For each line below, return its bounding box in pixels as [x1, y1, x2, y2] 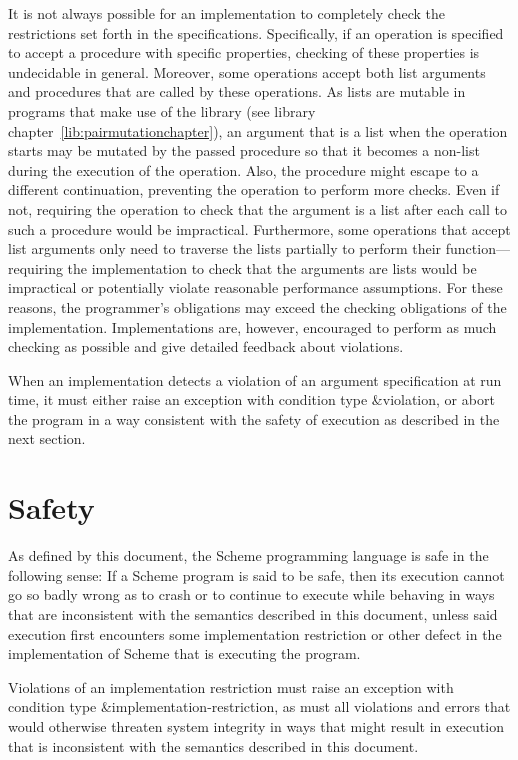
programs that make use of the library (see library [8, 100, 316, 121]
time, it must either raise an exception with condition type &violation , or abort [8, 389, 495, 410]
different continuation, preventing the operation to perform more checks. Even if [8, 179, 500, 200]
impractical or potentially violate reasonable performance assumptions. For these [8, 277, 503, 298]
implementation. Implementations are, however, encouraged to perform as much [8, 316, 497, 337]
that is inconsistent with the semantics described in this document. [8, 735, 419, 756]
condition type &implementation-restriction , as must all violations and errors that [8, 696, 511, 717]
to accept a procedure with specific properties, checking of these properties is [8, 42, 480, 63]
